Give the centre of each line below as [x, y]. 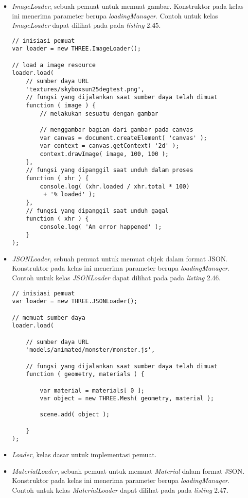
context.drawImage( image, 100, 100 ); [104, 154]
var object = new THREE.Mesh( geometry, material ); [127, 399]
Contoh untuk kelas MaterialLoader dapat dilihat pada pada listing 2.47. [120, 489]
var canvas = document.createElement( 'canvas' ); [124, 138]
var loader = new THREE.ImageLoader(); [76, 49]
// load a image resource [54, 65]
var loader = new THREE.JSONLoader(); [75, 301]
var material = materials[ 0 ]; [92, 390]
